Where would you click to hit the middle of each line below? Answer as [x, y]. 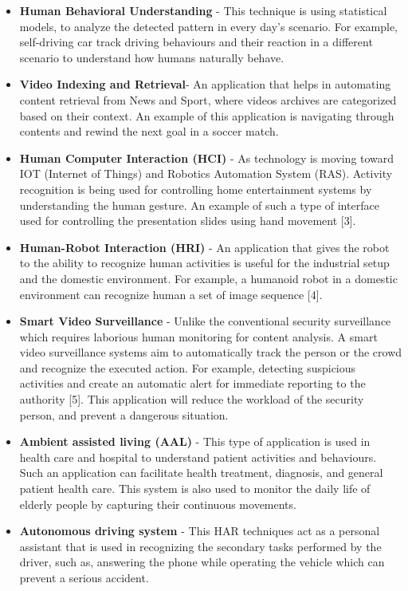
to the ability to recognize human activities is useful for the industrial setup [204, 263]
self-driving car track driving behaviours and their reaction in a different [196, 42]
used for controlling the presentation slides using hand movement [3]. [188, 221]
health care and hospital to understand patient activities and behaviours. [198, 457]
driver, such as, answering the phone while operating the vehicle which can [202, 562]
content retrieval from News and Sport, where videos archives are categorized [208, 99]
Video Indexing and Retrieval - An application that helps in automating [205, 84]
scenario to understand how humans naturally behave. [152, 57]
